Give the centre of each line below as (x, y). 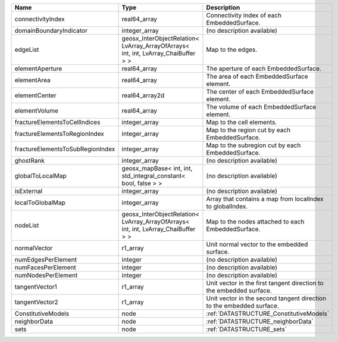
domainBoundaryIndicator (51, 31)
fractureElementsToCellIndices (57, 122)
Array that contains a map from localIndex (265, 199)
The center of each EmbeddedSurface (260, 91)
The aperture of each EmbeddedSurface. (264, 69)
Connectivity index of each (244, 15)
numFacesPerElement (46, 267)
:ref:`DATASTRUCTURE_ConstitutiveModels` (268, 314)
